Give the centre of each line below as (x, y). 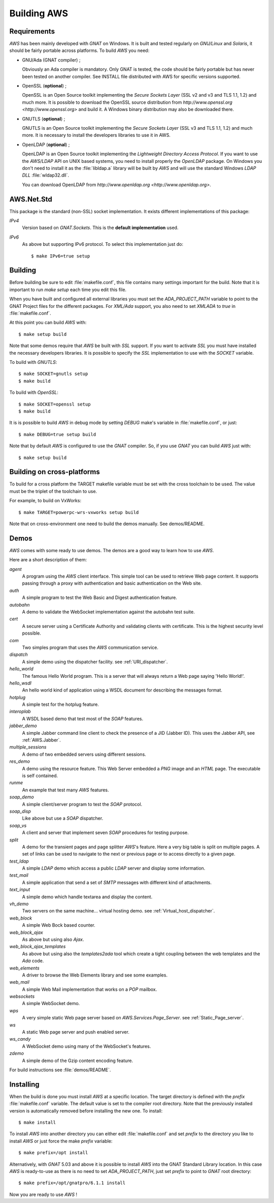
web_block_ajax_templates (38, 947)
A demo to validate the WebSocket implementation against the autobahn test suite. (108, 612)
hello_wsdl (20, 683)
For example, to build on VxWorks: (45, 501)
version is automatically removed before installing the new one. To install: (86, 1111)
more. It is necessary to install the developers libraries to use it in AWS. (96, 135)
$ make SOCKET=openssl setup (55, 404)
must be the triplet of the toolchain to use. (53, 491)
